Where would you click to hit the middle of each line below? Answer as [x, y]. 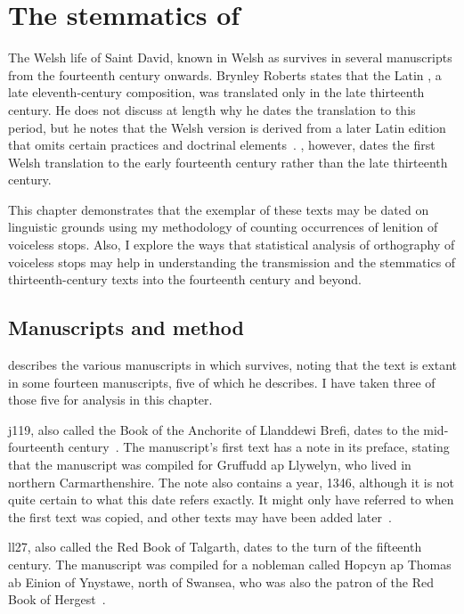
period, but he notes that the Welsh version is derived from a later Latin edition [227, 127]
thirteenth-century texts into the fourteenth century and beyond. [185, 279]
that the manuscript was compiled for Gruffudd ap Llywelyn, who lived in [210, 465]
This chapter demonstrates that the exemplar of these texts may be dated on [219, 209]
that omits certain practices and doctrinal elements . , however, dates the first [222, 145]
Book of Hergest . [57, 599]
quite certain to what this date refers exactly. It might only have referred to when [231, 499]
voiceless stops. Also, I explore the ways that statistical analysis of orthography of [232, 245]
